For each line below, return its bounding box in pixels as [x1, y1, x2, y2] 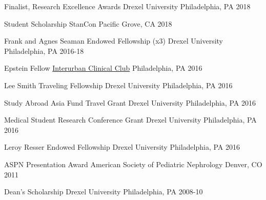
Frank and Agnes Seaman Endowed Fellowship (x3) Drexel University [4, 35, 223, 46]
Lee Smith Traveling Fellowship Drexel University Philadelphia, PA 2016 [4, 79, 233, 90]
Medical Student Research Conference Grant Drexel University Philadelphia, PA [4, 114, 257, 125]
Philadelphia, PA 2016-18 [4, 45, 84, 56]
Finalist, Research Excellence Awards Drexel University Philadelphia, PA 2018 [4, 1, 251, 11]
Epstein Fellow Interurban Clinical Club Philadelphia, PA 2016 [4, 63, 202, 73]
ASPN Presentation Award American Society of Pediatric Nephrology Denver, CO [4, 158, 262, 169]
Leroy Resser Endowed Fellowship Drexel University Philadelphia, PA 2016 [4, 142, 240, 152]
